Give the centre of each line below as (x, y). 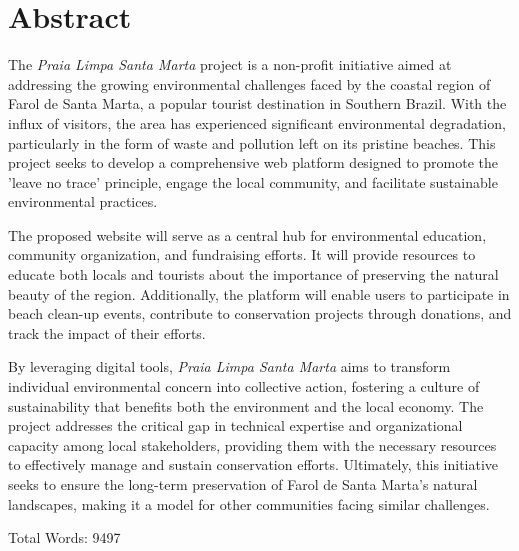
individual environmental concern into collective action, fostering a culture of (244, 386)
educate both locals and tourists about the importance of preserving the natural (253, 274)
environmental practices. (83, 201)
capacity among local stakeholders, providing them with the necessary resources (252, 444)
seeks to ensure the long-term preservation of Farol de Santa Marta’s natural (243, 484)
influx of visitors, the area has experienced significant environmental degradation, (257, 122)
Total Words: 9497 (64, 537)
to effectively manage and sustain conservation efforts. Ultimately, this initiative (253, 464)
